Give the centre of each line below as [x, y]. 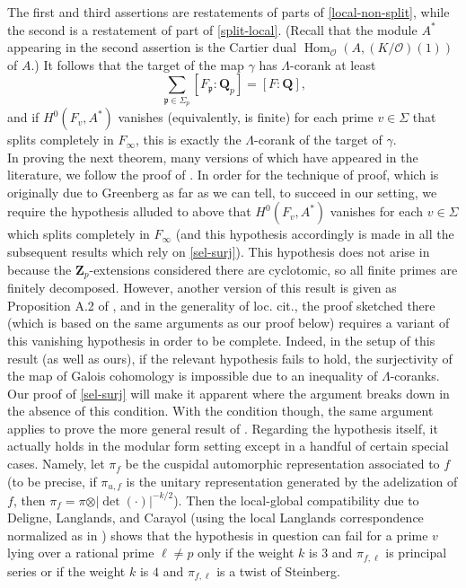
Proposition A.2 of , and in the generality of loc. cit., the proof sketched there [221, 305]
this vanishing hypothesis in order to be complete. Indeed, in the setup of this [221, 340]
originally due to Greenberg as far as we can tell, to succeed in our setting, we [222, 192]
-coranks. [415, 376]
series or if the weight [66, 570]
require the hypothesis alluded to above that [129, 211]
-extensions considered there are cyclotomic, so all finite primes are [273, 269]
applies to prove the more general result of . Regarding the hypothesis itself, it [223, 428]
